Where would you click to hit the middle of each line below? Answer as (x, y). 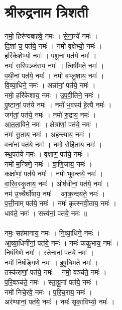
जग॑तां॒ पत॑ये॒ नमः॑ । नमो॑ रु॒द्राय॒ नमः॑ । (50, 114)
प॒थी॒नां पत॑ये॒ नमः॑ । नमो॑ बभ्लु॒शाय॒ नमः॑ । (54, 75)
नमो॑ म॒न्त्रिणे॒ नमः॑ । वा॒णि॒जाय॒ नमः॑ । (48, 164)
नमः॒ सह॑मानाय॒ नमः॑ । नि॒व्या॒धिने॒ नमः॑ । (52, 233)
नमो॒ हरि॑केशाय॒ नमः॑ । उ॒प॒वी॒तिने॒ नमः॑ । (52, 95)
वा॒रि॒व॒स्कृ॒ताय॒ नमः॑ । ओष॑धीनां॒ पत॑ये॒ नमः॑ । (57, 184)
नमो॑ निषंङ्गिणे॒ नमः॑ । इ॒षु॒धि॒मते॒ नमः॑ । (51, 262)
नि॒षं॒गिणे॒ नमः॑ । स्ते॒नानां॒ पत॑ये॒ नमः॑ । (49, 252)
